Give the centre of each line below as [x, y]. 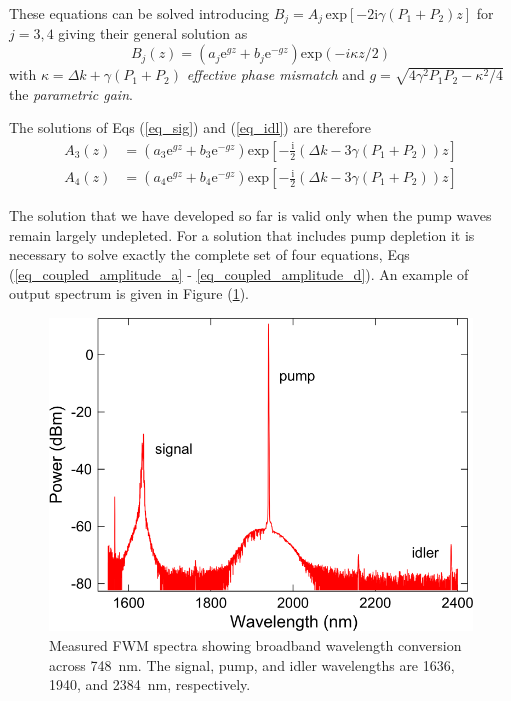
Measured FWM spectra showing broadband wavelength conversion [255, 644]
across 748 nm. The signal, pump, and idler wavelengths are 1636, [252, 664]
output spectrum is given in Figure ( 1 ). [129, 293]
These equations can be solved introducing [139, 13]
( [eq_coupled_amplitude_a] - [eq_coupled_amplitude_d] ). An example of [239, 273]
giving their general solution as [153, 33]
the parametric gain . [71, 93]
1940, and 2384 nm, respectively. [150, 684]
